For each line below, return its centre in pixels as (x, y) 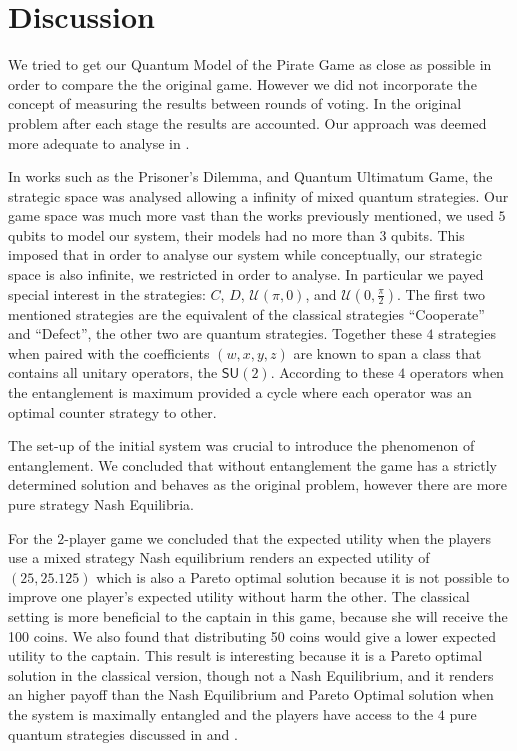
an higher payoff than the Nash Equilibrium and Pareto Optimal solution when (251, 694)
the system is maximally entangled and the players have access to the (221, 713)
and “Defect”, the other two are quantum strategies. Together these (215, 333)
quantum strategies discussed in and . (123, 733)
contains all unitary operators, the (113, 372)
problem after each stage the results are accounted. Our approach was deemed (247, 122)
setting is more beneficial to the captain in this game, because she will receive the (258, 615)
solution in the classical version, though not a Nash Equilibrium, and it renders (251, 674)
